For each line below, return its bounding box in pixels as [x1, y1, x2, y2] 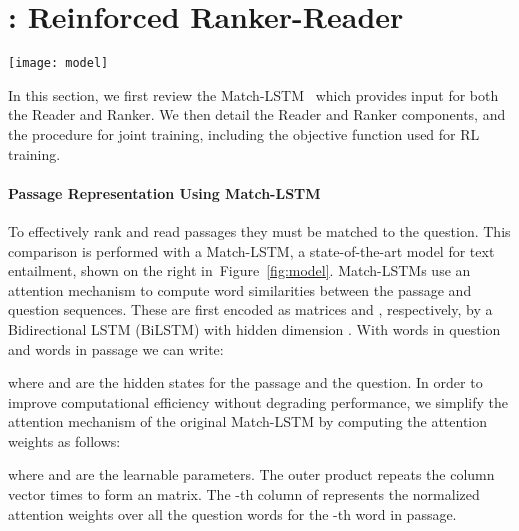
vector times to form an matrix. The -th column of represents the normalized [8, 484, 480, 505]
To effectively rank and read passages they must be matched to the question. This [8, 220, 511, 241]
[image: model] [8, 56, 109, 71]
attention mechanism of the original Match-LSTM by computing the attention [8, 411, 488, 432]
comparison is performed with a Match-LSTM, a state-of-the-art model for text [8, 240, 495, 261]
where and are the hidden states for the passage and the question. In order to [8, 372, 483, 393]
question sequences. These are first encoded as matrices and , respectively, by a [8, 299, 493, 320]
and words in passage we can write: [8, 338, 224, 359]
